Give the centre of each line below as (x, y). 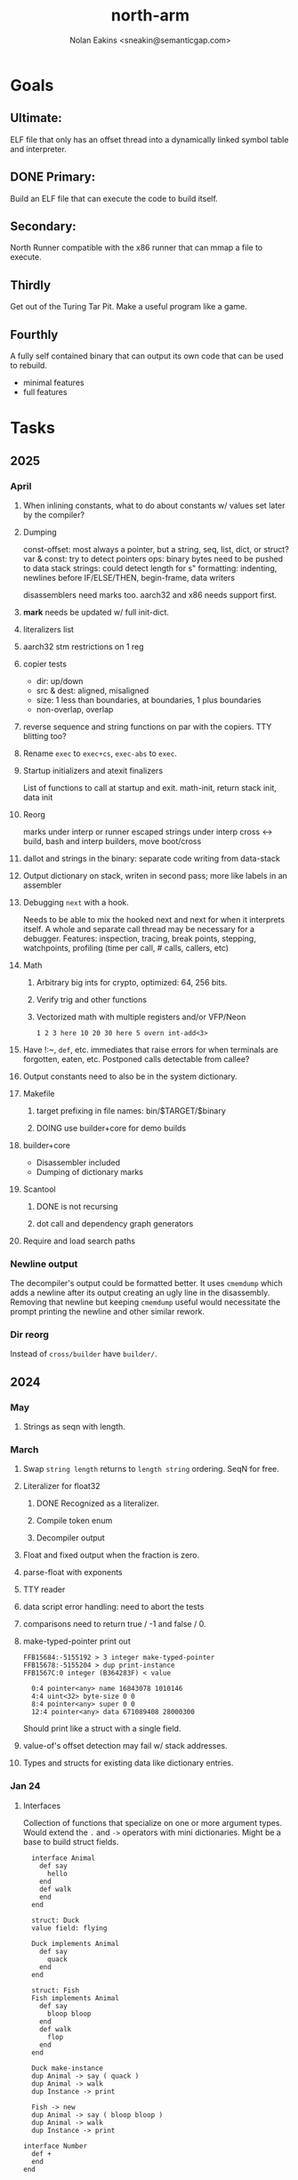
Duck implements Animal (75, 1943)
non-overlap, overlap (75, 709)
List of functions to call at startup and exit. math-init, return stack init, (149, 787)
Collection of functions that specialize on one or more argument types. (153, 1822)
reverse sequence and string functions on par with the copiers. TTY (147, 727)
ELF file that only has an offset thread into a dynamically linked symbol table (149, 140)
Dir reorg (30, 1335)
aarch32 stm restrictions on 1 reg (84, 647)
